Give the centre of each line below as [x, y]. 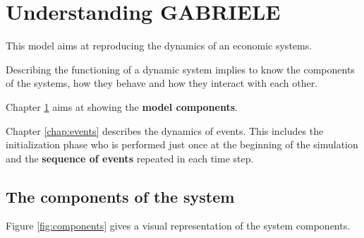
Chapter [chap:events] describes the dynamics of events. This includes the [165, 130]
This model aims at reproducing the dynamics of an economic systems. [159, 46]
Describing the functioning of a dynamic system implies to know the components [180, 69]
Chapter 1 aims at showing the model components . [122, 106]
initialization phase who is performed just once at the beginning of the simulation [182, 144]
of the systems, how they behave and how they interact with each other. [162, 83]
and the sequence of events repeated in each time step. [130, 158]
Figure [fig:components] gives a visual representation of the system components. [178, 226]
